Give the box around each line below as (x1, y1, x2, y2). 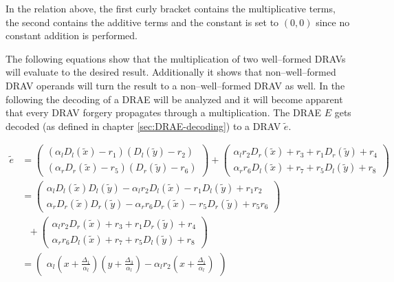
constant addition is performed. (6, 28, 138, 43)
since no (316, 14, 350, 29)
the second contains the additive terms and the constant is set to (6, 14, 279, 29)
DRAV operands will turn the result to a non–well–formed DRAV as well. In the (6, 78, 345, 92)
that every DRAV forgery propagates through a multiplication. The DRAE (6, 105, 322, 120)
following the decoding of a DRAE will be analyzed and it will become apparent (6, 91, 343, 106)
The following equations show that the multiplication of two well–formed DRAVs (6, 51, 346, 65)
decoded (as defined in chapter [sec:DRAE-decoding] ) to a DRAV (6, 118, 281, 133)
